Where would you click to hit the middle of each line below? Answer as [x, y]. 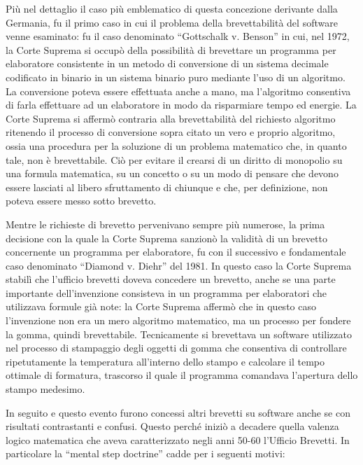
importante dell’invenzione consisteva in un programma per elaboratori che [166, 292]
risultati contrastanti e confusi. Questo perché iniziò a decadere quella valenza [172, 426]
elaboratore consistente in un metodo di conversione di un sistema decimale [167, 63]
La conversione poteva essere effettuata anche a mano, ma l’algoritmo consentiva [178, 91]
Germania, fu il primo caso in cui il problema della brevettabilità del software [172, 22]
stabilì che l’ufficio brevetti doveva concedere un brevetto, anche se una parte [171, 279]
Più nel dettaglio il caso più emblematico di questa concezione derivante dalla [172, 8]
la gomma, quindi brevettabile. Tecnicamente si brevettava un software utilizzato [179, 334]
